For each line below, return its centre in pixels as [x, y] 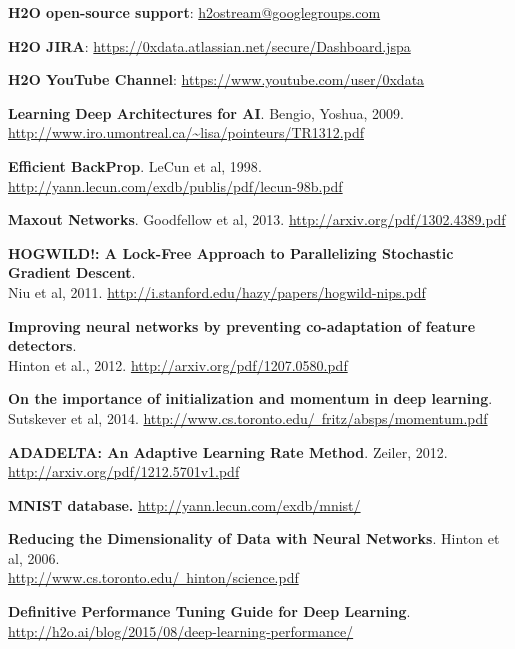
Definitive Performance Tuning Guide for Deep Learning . [209, 611]
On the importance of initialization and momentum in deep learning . [250, 398]
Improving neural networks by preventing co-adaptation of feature [242, 325]
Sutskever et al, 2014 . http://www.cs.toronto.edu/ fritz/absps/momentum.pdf [248, 417]
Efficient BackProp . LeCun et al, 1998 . [135, 165]
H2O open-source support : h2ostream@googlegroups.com [194, 12]
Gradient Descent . [72, 272]
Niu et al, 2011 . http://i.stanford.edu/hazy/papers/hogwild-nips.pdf [217, 291]
